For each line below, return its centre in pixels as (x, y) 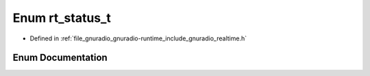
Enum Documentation (60, 58)
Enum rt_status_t (62, 18)
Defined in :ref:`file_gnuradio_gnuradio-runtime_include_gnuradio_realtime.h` (138, 38)
